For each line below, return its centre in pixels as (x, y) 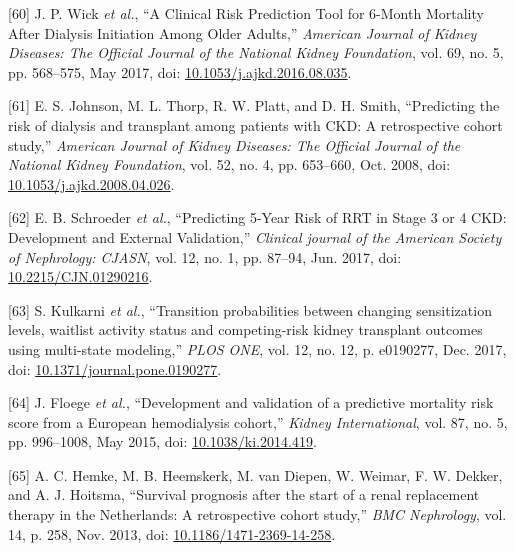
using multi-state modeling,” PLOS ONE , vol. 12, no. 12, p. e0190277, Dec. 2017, (257, 348)
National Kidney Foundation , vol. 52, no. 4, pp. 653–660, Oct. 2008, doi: (229, 164)
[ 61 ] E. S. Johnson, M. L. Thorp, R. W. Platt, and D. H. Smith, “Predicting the (254, 105)
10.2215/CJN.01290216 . (80, 276)
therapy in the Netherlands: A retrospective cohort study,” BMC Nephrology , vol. (257, 514)
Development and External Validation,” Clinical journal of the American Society (255, 236)
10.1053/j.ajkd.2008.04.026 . (91, 183)
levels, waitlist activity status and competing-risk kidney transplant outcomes (245, 329)
